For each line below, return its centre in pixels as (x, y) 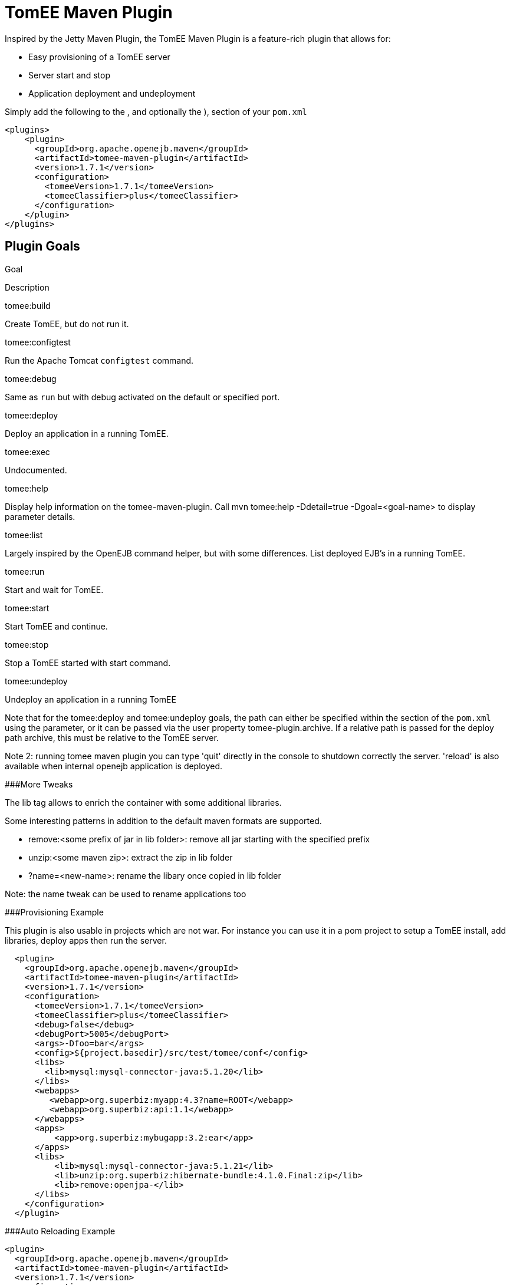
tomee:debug (31, 378)
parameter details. (40, 516)
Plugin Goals (42, 246)
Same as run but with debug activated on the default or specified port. (142, 397)
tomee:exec (27, 452)
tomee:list (24, 535)
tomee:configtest (38, 342)
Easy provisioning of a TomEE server (99, 57)
